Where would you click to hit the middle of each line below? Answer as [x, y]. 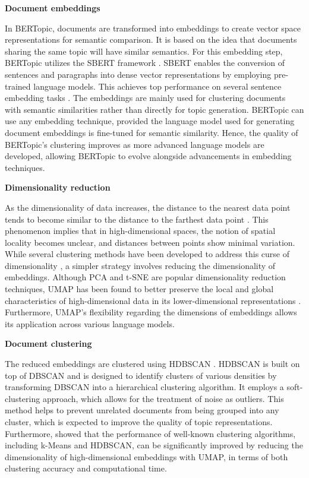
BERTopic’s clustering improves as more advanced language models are [135, 144]
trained [18, 86]
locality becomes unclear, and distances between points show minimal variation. [150, 242]
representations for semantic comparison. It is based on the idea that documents [151, 39]
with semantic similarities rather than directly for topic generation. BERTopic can [154, 109]
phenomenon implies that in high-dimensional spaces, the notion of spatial [140, 231]
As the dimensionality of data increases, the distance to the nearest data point [148, 207]
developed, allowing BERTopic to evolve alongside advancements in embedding [148, 156]
